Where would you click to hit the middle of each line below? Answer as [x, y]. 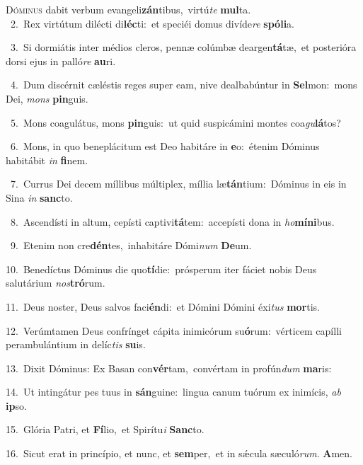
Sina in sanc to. [39, 197]
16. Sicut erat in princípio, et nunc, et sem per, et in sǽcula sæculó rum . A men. [179, 453]
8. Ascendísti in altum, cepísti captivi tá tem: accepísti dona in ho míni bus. [172, 221]
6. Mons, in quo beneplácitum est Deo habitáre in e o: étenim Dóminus [165, 146]
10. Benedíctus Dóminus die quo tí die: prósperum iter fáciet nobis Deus [161, 269]
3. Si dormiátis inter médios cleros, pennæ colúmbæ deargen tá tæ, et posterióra [183, 47]
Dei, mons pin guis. [47, 98]
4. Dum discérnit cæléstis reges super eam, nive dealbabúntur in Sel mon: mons [184, 85]
